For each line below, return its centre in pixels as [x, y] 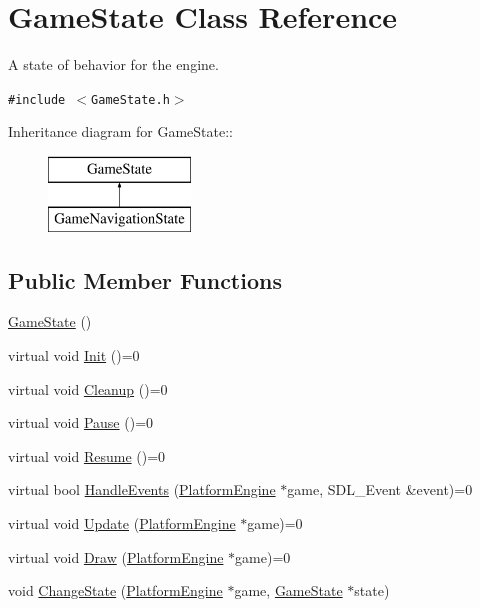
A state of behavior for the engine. [113, 64]
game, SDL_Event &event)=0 [380, 489]
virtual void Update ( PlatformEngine [122, 522]
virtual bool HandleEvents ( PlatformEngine [142, 489]
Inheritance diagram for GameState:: [121, 131]
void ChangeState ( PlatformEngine [115, 590]
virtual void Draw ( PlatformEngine [116, 556]
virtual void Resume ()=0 [87, 455]
